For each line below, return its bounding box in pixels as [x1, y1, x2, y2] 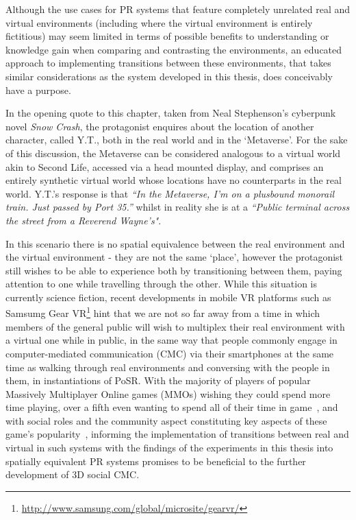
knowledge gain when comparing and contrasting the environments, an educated [5, 42, 342, 56]
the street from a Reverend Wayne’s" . [5, 213, 162, 227]
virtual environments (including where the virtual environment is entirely [5, 15, 313, 29]
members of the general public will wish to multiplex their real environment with [5, 319, 345, 333]
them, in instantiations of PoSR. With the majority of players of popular [5, 373, 311, 388]
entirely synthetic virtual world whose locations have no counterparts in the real [5, 173, 342, 187]
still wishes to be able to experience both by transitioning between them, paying [5, 263, 342, 277]
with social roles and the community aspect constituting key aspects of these [5, 413, 327, 427]
